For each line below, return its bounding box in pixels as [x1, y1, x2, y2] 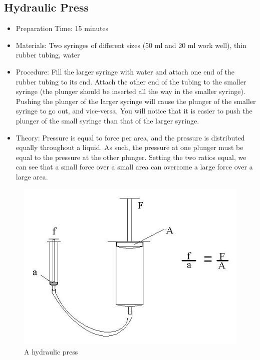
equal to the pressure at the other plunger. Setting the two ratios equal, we [16, 151, 246, 162]
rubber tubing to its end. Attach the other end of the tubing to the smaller [16, 76, 246, 86]
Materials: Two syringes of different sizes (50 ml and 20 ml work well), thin [16, 39, 246, 50]
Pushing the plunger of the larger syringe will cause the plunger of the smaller [16, 95, 256, 106]
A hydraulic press [24, 346, 78, 356]
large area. [16, 171, 48, 181]
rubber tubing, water [16, 49, 80, 60]
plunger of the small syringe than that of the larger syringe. [16, 115, 199, 125]
